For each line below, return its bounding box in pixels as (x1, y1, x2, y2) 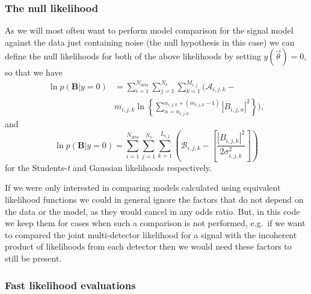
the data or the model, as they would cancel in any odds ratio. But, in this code (5, 205, 300, 217)
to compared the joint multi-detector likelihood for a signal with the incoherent (5, 228, 297, 241)
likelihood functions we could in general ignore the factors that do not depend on (5, 193, 304, 206)
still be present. (5, 252, 62, 265)
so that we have (5, 66, 63, 79)
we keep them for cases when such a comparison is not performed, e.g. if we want (5, 217, 306, 229)
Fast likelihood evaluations (5, 277, 136, 292)
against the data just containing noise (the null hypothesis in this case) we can (5, 35, 295, 48)
